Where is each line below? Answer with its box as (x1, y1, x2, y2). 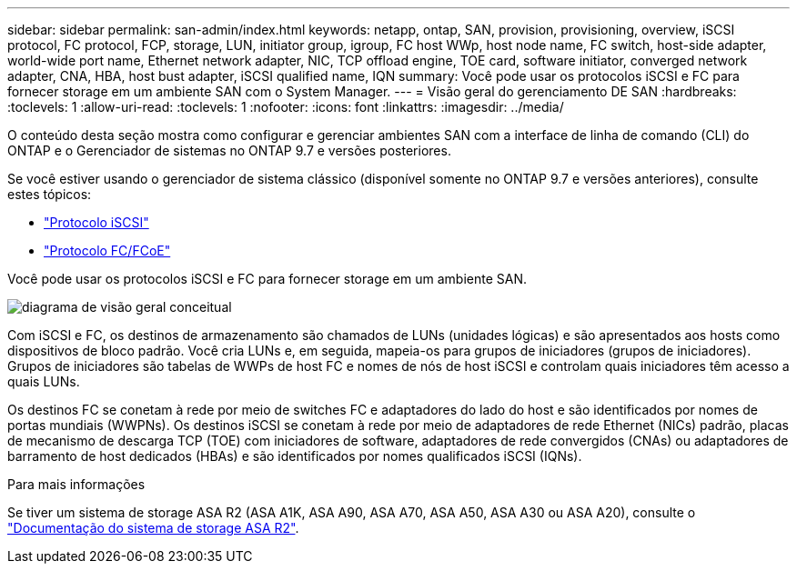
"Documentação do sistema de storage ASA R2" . (7, 520, 299, 536)
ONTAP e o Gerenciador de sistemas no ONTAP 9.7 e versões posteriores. (7, 143, 451, 158)
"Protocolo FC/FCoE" (44, 243, 171, 258)
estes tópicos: (7, 186, 92, 202)
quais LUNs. (7, 374, 80, 389)
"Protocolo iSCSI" (44, 215, 149, 230)
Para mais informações (7, 476, 146, 492)
